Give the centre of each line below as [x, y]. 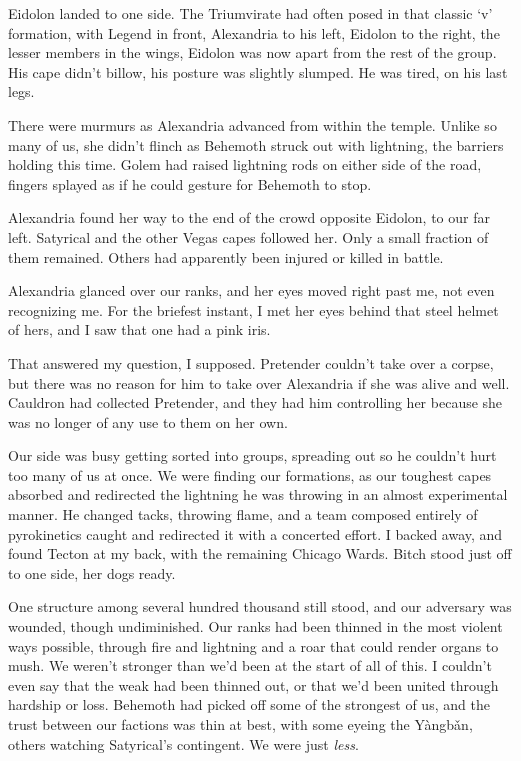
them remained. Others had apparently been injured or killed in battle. [226, 256]
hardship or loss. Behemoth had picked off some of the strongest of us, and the [249, 704]
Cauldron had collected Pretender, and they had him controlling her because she [255, 402]
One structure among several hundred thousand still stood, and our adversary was [260, 606]
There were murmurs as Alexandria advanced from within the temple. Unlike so [252, 124]
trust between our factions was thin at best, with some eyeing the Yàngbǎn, [240, 724]
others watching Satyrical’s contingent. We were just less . [183, 743]
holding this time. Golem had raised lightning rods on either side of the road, [245, 164]
